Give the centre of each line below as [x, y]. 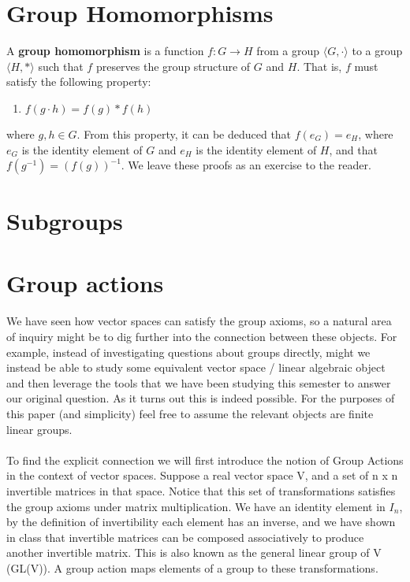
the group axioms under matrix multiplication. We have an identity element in [196, 506]
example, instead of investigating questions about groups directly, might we [188, 352]
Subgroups [65, 221]
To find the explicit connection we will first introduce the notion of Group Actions [205, 460]
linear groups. [39, 429]
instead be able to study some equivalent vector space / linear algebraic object [196, 367]
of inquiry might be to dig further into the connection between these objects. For [202, 337]
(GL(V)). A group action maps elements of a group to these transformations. [192, 567]
